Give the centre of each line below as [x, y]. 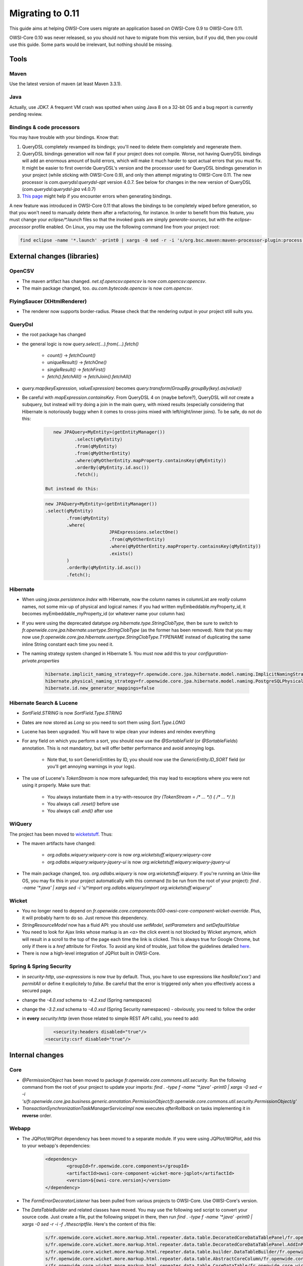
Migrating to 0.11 [44, 13]
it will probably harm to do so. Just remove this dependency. [85, 918]
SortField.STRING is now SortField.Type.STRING [72, 713]
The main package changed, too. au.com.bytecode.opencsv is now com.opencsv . [107, 288]
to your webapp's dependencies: [56, 1146]
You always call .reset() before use [83, 804]
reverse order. [37, 1115]
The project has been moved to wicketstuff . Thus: [61, 834]
